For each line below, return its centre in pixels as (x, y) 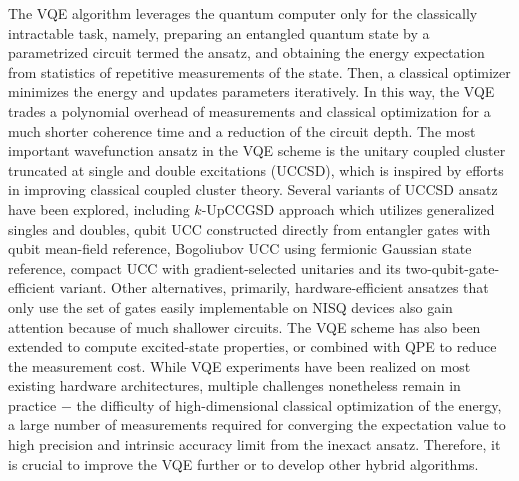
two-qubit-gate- (452, 267)
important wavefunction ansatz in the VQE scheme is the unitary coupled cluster (257, 150)
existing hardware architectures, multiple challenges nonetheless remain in (234, 385)
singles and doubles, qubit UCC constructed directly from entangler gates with (249, 228)
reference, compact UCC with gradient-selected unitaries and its (204, 267)
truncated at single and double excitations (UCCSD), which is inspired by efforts (256, 169)
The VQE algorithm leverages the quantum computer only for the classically (243, 13)
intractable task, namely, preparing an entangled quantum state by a (219, 32)
